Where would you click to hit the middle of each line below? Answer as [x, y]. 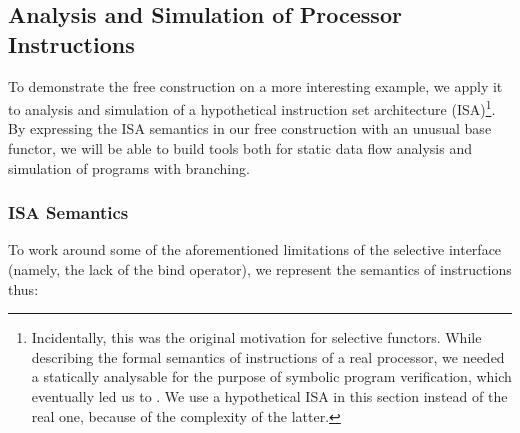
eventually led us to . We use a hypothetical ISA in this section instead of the [269, 396]
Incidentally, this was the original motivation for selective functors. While [256, 337]
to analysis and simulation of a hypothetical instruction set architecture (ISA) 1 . [252, 107]
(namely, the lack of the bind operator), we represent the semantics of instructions [260, 269]
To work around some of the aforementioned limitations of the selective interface [255, 249]
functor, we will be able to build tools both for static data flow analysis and [240, 148]
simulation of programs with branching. [129, 167]
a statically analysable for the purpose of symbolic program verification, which [271, 376]
